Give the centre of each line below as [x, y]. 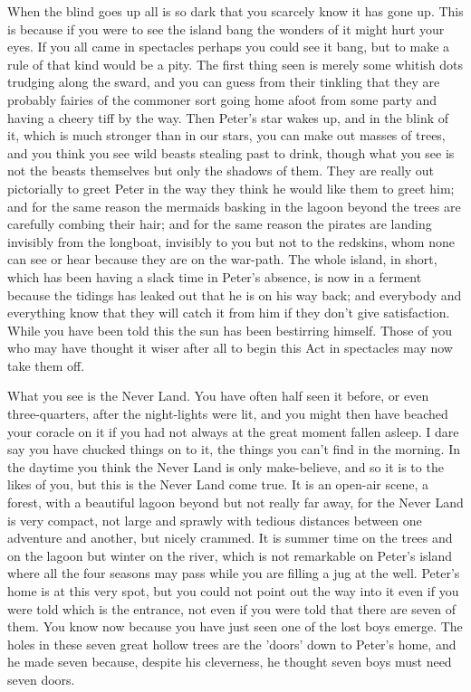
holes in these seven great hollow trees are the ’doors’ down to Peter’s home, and [232, 644]
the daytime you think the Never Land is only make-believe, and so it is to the [226, 466]
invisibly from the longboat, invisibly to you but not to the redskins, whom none [231, 241]
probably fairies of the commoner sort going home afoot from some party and [222, 99]
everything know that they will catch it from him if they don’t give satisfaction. [229, 313]
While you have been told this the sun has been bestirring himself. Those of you [230, 330]
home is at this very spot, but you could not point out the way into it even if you [233, 591]
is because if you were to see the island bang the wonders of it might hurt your [226, 28]
